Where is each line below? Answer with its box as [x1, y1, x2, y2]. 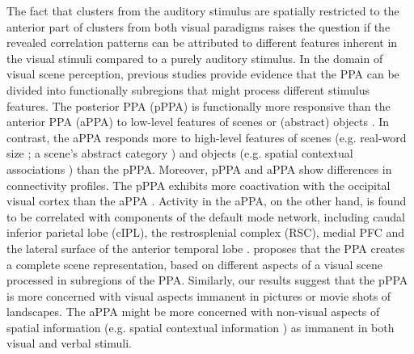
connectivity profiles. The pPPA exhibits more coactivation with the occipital [6, 176, 391, 193]
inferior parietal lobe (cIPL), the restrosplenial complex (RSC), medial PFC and [6, 224, 405, 241]
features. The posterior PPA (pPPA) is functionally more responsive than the [6, 97, 391, 114]
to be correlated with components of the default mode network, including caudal [6, 208, 405, 225]
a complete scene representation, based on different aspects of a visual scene [6, 255, 382, 272]
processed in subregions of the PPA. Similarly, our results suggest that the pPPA [6, 272, 408, 289]
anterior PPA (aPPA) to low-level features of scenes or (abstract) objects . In [6, 113, 390, 130]
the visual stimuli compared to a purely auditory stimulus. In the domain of [6, 49, 383, 66]
